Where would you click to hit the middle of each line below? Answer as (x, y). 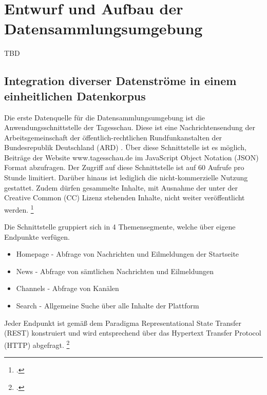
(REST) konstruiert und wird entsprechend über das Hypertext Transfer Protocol (133, 333)
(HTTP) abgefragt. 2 (37, 344)
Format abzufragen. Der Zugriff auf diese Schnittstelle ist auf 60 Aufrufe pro (124, 167)
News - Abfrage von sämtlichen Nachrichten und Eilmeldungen (115, 271)
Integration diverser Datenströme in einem (120, 81)
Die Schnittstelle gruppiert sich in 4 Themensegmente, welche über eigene (120, 227)
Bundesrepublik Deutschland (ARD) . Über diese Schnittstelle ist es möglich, (125, 147)
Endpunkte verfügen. (37, 236)
